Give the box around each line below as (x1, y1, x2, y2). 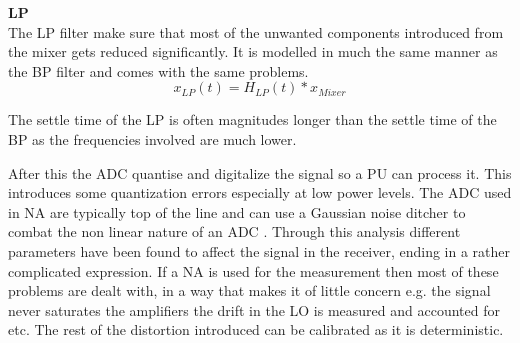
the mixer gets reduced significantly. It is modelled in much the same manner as (8, 41, 498, 62)
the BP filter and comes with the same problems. (8, 60, 309, 81)
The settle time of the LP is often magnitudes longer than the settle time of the (8, 109, 497, 130)
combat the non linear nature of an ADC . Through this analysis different (8, 221, 461, 242)
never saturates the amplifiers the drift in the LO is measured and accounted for (8, 299, 500, 320)
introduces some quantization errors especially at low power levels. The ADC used (8, 182, 512, 203)
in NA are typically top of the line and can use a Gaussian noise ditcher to (8, 201, 466, 222)
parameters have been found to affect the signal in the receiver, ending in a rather (8, 240, 511, 261)
